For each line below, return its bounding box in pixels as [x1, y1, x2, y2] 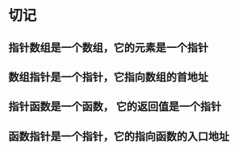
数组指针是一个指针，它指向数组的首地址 [8, 70, 208, 84]
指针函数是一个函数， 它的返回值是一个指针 [8, 100, 222, 113]
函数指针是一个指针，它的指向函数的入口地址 [8, 129, 230, 143]
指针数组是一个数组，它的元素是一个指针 [8, 41, 208, 54]
